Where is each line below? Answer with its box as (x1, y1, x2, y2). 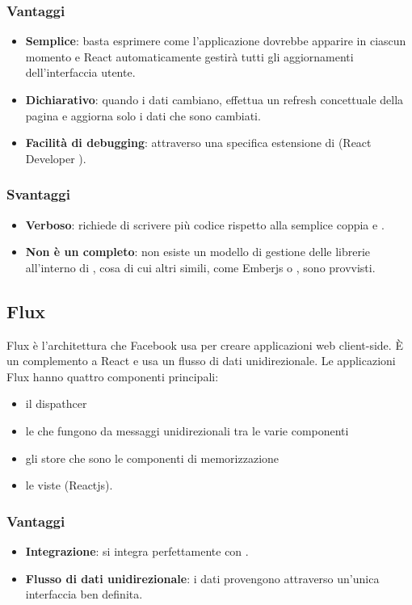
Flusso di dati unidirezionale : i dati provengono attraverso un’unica (25, 569, 380, 586)
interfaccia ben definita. (25, 586, 143, 603)
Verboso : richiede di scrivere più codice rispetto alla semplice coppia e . (25, 216, 385, 233)
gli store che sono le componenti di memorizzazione (25, 449, 280, 466)
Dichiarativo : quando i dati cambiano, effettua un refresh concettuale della (25, 91, 404, 107)
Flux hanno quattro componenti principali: (6, 368, 219, 384)
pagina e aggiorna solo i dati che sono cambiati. (25, 107, 261, 124)
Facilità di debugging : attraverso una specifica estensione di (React (25, 134, 372, 151)
